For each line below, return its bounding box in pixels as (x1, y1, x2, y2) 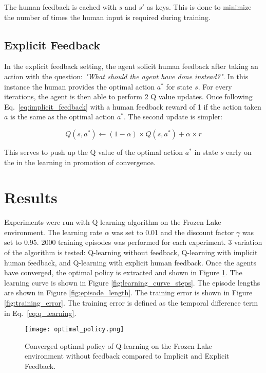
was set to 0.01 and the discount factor (111, 226, 234, 237)
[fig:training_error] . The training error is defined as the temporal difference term (4, 297, 258, 308)
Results (4, 187, 58, 208)
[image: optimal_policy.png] (25, 326, 124, 333)
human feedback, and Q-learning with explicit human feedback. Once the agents (4, 257, 256, 268)
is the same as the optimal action (10, 111, 115, 122)
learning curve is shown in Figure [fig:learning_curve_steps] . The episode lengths (4, 277, 260, 288)
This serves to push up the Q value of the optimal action (4, 146, 183, 157)
